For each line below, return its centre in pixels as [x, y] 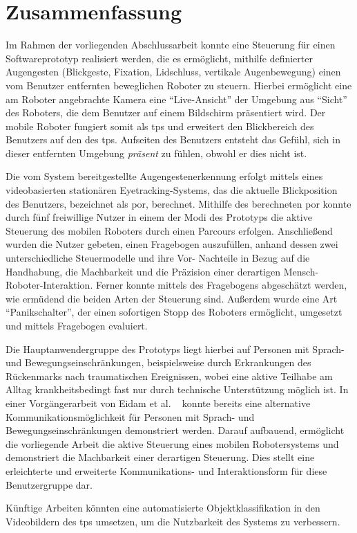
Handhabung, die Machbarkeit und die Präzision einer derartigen [143, 271]
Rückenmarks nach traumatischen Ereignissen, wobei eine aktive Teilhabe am [169, 376]
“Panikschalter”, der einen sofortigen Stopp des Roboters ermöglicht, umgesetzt [174, 312]
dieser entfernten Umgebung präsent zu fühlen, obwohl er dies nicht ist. [156, 153]
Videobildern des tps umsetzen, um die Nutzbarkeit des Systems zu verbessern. [173, 521]
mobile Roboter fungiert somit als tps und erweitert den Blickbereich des [160, 126]
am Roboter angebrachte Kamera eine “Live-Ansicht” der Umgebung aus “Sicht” [176, 99]
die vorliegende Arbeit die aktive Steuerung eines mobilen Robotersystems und [172, 443]
